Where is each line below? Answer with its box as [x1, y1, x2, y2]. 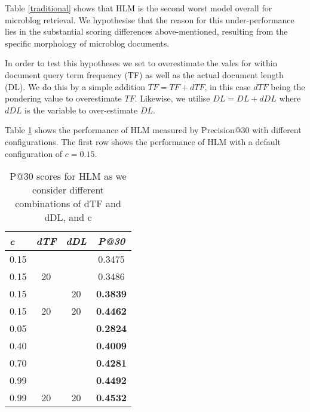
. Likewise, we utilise [134, 92, 210, 104]
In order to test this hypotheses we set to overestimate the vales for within [5, 57, 278, 69]
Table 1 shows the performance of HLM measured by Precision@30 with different [5, 124, 302, 136]
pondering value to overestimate [5, 92, 122, 104]
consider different [32, 183, 105, 197]
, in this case [204, 80, 251, 93]
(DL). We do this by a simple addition [5, 80, 146, 93]
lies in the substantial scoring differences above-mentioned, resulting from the [5, 25, 288, 38]
